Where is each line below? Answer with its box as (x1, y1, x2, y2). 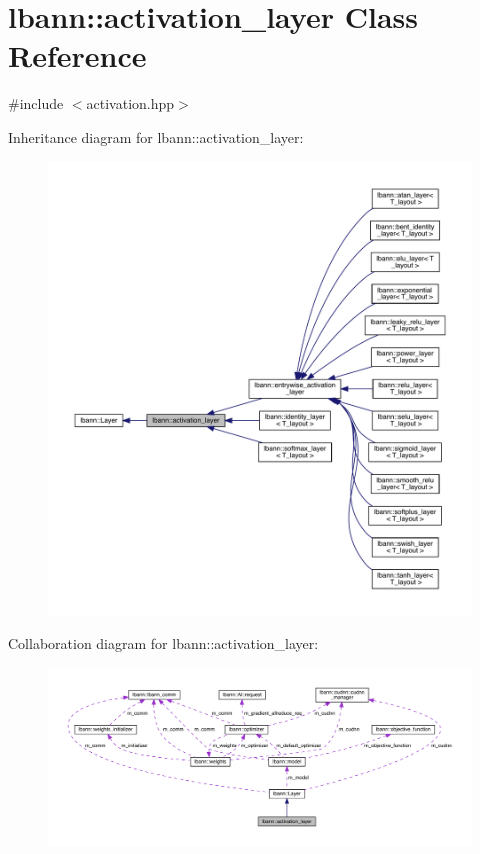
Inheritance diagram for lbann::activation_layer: (8, 126, 304, 147)
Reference (8, 35, 147, 76)
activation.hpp (86, 93, 175, 114)
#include (8, 93, 64, 114)
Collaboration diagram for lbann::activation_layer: (8, 633, 319, 654)
